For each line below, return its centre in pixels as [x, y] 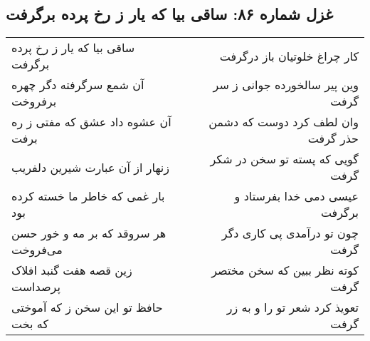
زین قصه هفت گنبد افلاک [72, 270]
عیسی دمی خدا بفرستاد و [296, 196]
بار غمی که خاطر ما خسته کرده [88, 196]
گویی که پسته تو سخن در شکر [284, 159]
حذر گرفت [333, 138]
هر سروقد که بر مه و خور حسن [89, 233]
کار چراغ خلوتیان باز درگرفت [289, 56]
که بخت [30, 324]
